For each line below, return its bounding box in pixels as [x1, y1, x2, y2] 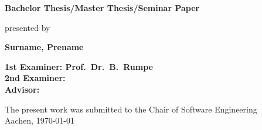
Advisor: [5, 83, 40, 95]
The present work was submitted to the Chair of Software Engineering [5, 103, 257, 115]
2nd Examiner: [5, 72, 66, 84]
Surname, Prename [5, 41, 84, 53]
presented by [5, 21, 50, 33]
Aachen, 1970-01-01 [5, 114, 74, 127]
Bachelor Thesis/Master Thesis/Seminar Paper [5, 2, 200, 13]
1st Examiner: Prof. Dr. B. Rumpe [5, 60, 153, 72]
